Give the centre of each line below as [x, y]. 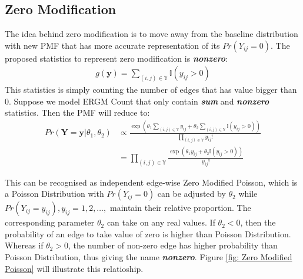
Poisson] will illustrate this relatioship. [74, 268]
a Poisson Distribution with [54, 194]
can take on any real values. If [161, 222]
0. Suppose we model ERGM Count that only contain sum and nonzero [137, 101]
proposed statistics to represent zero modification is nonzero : [116, 58]
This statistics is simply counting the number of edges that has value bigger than [151, 90]
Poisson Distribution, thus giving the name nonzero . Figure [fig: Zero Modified [149, 257]
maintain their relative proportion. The [180, 208]
